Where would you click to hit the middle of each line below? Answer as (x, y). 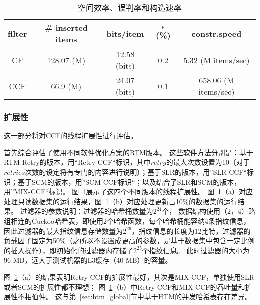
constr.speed (217, 33)
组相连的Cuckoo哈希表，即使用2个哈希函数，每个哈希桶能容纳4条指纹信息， (127, 220)
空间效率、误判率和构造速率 (130, 8)
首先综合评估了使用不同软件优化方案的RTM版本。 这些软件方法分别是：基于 (129, 152)
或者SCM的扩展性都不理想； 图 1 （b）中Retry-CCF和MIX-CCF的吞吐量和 (125, 286)
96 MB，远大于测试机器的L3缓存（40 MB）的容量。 (88, 260)
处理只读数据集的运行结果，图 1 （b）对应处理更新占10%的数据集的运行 (121, 201)
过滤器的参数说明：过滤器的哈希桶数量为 (87, 211)
